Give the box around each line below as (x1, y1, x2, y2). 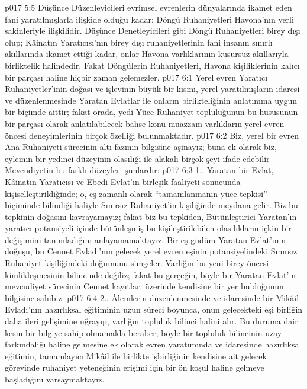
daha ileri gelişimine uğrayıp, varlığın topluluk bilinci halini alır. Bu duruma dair (5, 315, 298, 327)
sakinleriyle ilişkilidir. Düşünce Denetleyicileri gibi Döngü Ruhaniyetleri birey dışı (5, 24, 300, 37)
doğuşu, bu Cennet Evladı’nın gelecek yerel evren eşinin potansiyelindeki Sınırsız (5, 245, 298, 257)
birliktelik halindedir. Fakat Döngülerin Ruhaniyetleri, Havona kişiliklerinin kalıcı (5, 59, 300, 71)
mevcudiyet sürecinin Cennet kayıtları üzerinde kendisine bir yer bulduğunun (5, 280, 284, 292)
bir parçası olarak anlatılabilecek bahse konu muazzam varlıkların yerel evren (5, 117, 285, 129)
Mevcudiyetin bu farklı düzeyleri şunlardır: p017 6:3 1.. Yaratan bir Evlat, (5, 164, 274, 176)
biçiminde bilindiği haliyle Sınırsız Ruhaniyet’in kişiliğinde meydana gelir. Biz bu (5, 199, 298, 211)
